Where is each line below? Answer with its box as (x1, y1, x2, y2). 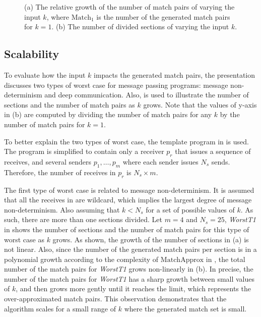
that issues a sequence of (175, 146, 251, 156)
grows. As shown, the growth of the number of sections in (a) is (52, 234, 249, 244)
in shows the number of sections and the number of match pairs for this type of (4, 224, 249, 234)
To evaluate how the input (4, 69, 86, 80)
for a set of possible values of (146, 204, 235, 215)
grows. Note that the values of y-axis (143, 99, 257, 110)
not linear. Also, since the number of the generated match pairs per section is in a (4, 244, 257, 254)
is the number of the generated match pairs (96, 11, 230, 22)
